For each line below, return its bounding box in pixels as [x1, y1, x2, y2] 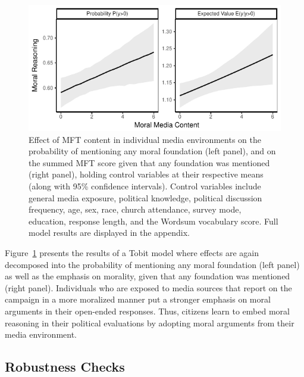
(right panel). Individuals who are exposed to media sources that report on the [5, 281, 292, 294]
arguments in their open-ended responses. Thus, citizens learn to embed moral [5, 304, 290, 317]
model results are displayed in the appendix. [29, 226, 190, 239]
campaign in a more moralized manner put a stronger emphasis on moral [5, 293, 271, 306]
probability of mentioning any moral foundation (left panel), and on [29, 145, 276, 157]
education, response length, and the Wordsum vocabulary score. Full [29, 214, 278, 227]
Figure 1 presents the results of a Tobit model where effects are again [5, 246, 259, 258]
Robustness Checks [5, 357, 125, 376]
